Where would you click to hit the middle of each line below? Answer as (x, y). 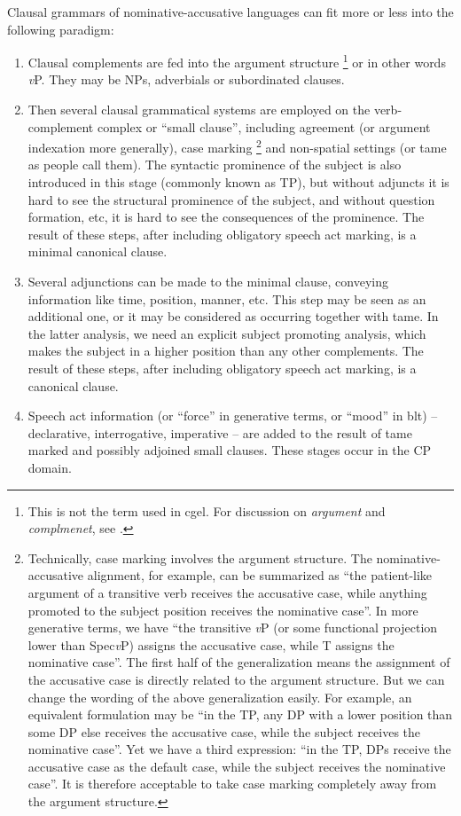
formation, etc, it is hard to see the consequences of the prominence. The (226, 217)
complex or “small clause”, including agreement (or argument (264, 126)
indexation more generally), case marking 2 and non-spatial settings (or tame (237, 146)
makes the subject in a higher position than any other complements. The (226, 351)
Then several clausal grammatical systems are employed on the (199, 110)
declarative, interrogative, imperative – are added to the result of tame (220, 432)
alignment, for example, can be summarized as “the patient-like (260, 575)
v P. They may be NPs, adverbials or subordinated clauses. (186, 79)
